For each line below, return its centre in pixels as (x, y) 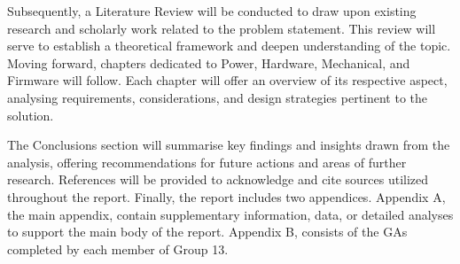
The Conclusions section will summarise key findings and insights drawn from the (229, 145)
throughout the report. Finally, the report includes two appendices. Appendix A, (226, 196)
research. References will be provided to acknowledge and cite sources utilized (218, 179)
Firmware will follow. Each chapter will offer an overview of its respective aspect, (227, 80)
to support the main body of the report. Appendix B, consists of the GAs (207, 232)
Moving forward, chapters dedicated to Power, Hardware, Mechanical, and (209, 62)
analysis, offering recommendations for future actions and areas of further (207, 162)
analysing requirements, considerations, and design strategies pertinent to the (218, 97)
